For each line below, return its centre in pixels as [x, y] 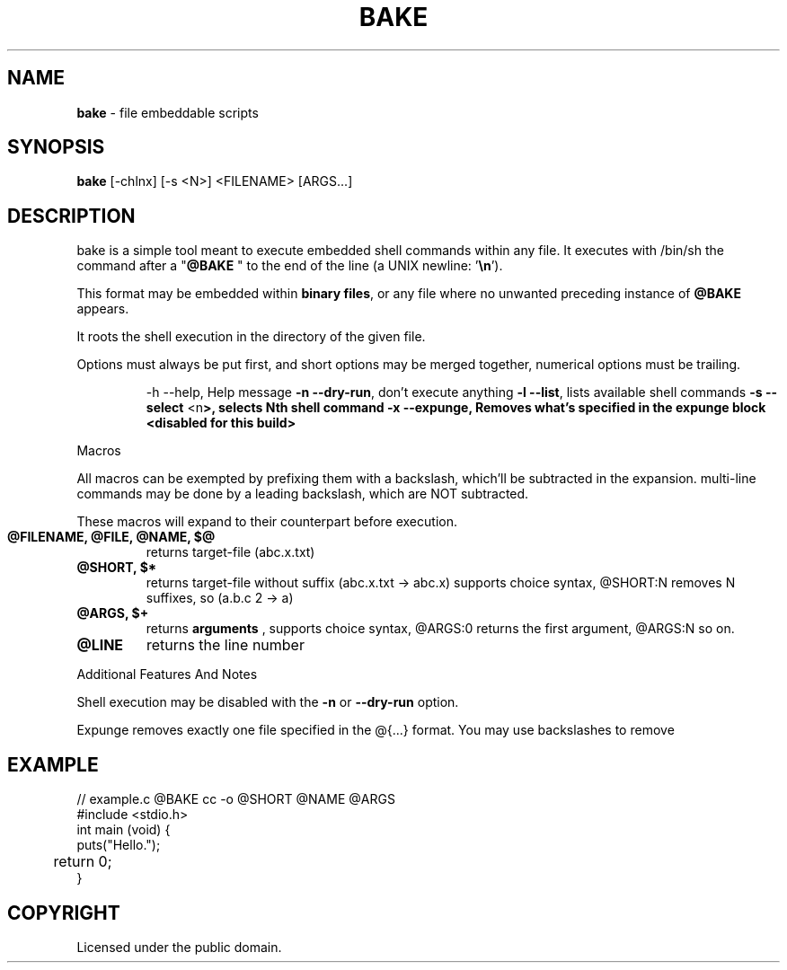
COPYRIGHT [64, 913]
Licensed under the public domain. [179, 947]
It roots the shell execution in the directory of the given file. [251, 337]
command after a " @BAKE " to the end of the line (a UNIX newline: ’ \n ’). [290, 266]
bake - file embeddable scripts [168, 112]
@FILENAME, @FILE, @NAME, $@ [111, 537]
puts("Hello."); [119, 845]
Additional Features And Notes [167, 675]
